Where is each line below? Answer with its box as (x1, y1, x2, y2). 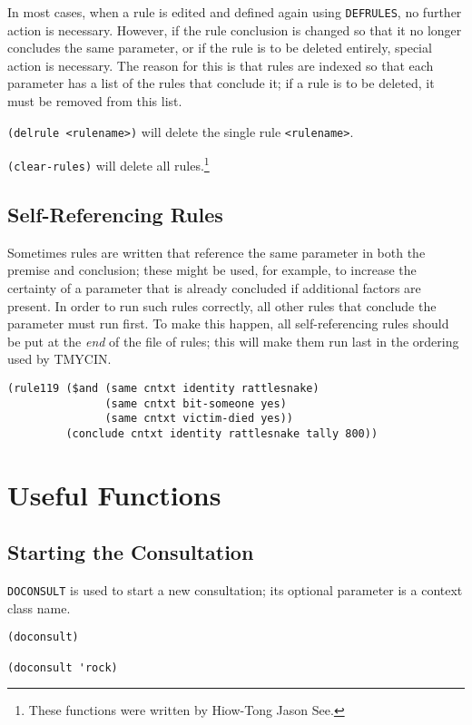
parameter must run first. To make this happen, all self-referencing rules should (7, 314, 449, 333)
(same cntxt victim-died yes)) (104, 412, 293, 426)
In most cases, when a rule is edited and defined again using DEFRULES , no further (7, 3, 462, 21)
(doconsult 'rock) (7, 661, 118, 674)
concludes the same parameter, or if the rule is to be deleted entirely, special (7, 38, 432, 57)
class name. (7, 598, 71, 617)
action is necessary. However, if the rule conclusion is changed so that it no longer (7, 20, 462, 39)
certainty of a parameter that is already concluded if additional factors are (7, 278, 421, 297)
